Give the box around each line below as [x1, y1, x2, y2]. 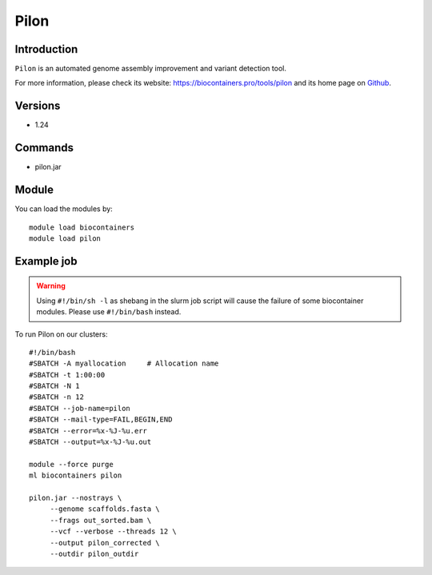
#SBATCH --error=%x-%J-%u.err [29, 426, 148, 435]
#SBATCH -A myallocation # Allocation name [29, 359, 219, 368]
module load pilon [29, 234, 102, 243]
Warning [36, 281, 66, 291]
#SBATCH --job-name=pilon [29, 404, 131, 413]
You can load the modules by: [14, 204, 114, 214]
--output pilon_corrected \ [50, 538, 160, 547]
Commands [14, 141, 74, 155]
